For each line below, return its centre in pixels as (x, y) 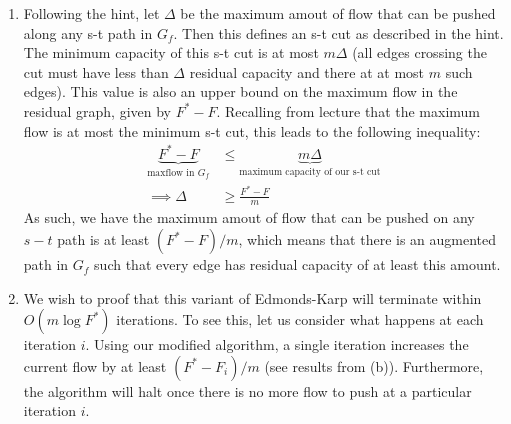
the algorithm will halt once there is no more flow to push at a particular (247, 390)
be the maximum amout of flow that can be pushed (338, 13)
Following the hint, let (91, 13)
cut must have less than (96, 71)
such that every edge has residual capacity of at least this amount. (297, 264)
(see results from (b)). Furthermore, (374, 365)
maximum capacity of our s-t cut (310, 171)
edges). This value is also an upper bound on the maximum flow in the (240, 91)
